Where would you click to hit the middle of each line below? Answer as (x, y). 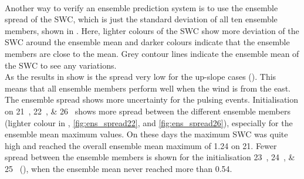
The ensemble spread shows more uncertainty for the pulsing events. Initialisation (152, 99)
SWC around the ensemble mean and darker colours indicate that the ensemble (147, 42)
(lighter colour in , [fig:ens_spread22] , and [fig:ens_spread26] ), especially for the (149, 122)
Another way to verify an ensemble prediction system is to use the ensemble (141, 7)
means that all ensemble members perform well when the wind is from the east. (148, 88)
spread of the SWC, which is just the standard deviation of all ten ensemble (141, 19)
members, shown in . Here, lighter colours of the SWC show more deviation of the (152, 30)
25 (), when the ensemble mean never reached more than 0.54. (119, 168)
